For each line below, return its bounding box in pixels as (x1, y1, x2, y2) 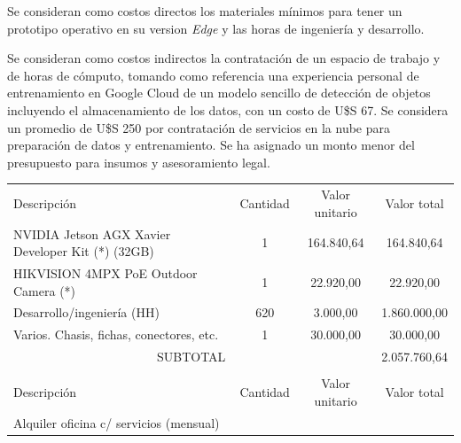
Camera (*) (13, 281, 76, 299)
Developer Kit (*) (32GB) (13, 242, 154, 260)
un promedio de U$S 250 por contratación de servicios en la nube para (7, 118, 391, 136)
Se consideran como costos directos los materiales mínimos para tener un (7, 2, 402, 19)
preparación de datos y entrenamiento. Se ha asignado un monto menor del (7, 136, 415, 154)
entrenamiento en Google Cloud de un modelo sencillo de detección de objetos (7, 83, 431, 102)
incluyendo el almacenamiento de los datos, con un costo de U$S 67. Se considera (7, 100, 449, 119)
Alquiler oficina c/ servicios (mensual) (13, 413, 220, 431)
